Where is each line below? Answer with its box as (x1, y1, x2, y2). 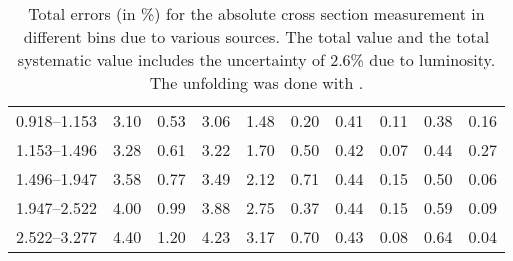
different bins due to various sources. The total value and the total (23, 25, 490, 48)
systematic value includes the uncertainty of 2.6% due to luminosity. (17, 48, 496, 71)
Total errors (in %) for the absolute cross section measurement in (28, 2, 485, 25)
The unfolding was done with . (149, 71, 364, 94)
